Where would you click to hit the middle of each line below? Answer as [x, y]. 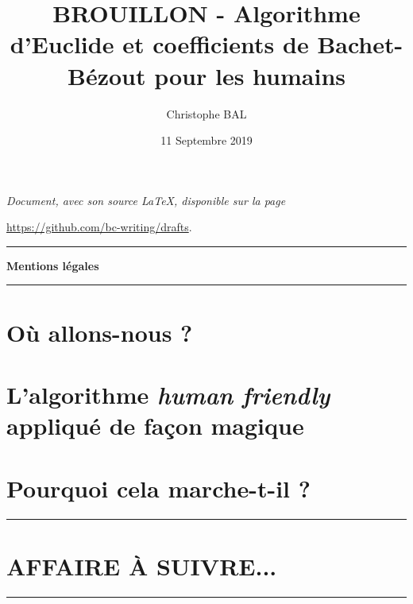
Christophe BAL [206, 113]
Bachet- [360, 44]
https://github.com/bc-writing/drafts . [99, 227]
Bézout [106, 75]
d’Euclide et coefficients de [159, 44]
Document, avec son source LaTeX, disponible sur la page [146, 200]
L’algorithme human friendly [168, 395]
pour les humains [250, 75]
